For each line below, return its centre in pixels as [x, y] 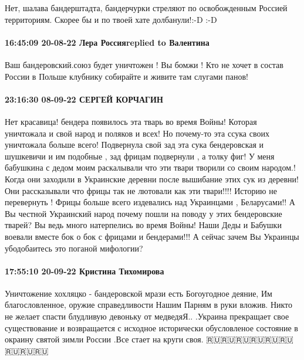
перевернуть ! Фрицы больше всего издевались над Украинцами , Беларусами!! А [150, 202]
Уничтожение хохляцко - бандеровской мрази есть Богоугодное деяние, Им [139, 293]
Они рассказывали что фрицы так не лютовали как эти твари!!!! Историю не [141, 190]
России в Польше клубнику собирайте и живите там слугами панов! [126, 76]
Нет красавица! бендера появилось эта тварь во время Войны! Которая [131, 121]
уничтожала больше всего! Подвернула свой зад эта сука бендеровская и [134, 145]
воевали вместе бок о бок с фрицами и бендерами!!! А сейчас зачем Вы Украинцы [152, 236]
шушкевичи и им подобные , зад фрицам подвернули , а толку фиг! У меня [140, 156]
